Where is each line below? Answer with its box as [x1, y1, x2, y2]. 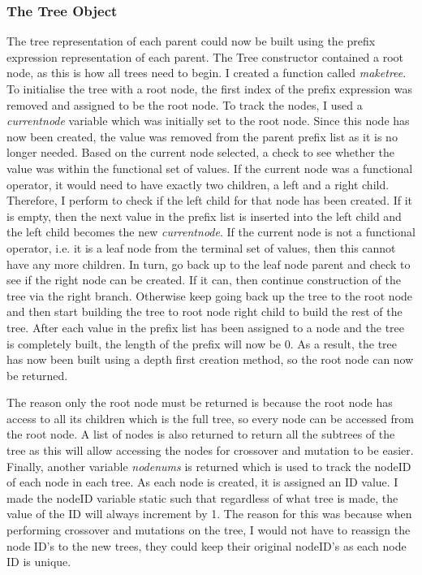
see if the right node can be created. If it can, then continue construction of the [6, 271, 401, 288]
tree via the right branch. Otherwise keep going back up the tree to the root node [6, 287, 413, 304]
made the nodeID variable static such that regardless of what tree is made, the [6, 489, 398, 506]
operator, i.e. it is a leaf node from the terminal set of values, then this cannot [6, 239, 396, 256]
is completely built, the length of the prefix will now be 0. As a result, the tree [6, 335, 397, 352]
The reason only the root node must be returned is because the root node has [6, 394, 393, 411]
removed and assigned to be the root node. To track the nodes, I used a [6, 96, 363, 113]
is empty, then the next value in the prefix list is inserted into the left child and [6, 207, 402, 224]
